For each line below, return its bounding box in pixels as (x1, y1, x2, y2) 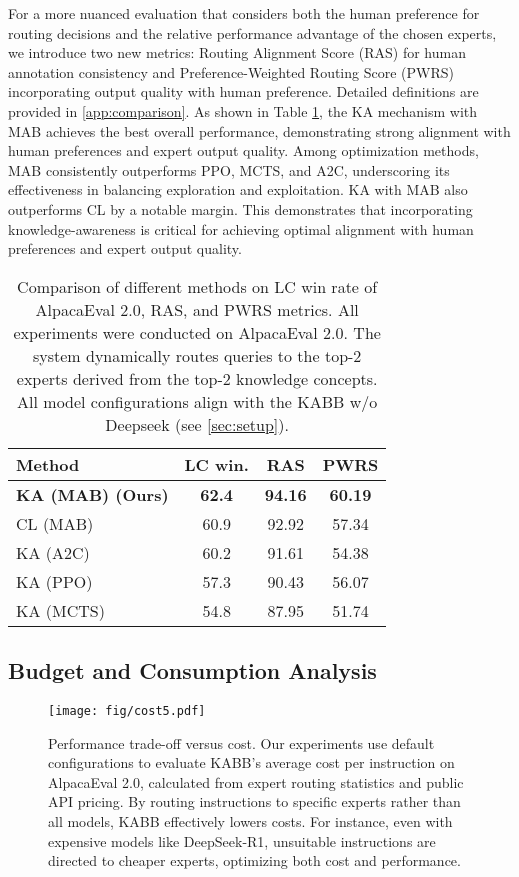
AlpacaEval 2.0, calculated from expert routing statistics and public (48, 771, 464, 792)
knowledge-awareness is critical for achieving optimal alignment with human (8, 218, 474, 239)
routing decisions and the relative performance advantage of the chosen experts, (8, 22, 497, 43)
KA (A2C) (16, 540, 90, 564)
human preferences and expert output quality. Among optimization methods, (8, 140, 479, 161)
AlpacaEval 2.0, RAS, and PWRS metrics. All (35, 297, 359, 321)
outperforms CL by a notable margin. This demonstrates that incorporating (8, 198, 473, 219)
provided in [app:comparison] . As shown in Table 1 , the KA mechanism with (8, 100, 478, 121)
